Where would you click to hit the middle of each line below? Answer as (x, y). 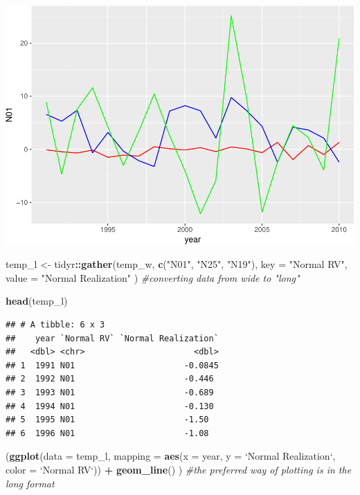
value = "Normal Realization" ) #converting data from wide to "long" (153, 277)
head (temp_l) (37, 301)
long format (30, 483)
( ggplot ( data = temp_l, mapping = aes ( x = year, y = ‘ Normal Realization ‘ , (171, 456)
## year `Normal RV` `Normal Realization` (112, 338)
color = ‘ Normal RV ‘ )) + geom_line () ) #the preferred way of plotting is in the (179, 469)
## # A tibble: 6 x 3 (55, 325)
